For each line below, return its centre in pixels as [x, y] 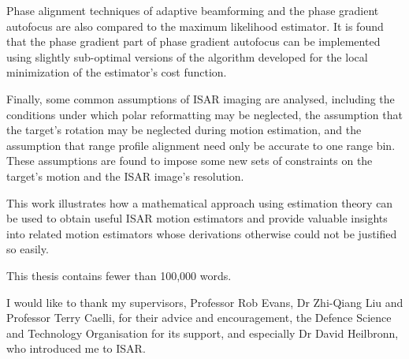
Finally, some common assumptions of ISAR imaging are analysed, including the [201, 98]
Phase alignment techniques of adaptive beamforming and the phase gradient [193, 10]
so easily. [28, 249]
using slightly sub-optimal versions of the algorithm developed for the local [187, 56]
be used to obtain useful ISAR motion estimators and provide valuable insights [197, 218]
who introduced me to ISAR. [76, 348]
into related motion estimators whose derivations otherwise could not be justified [202, 233]
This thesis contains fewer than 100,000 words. [119, 275]
